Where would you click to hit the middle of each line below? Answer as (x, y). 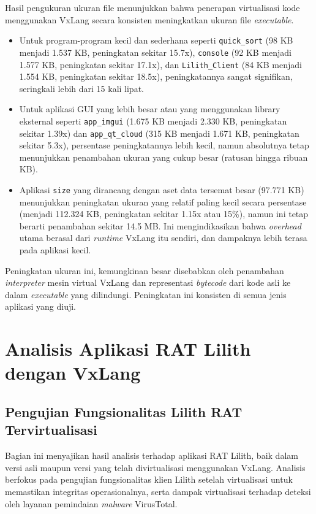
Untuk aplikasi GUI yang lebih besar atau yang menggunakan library (150, 109)
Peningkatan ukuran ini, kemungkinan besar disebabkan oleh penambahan (145, 270)
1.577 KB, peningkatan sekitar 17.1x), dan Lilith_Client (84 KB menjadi (160, 64)
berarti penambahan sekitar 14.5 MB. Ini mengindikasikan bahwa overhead (160, 225)
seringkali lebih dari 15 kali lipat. (81, 88)
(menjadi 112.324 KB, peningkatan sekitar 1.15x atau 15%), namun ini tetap (164, 214)
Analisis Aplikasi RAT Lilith (128, 349)
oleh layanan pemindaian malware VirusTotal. (91, 503)
